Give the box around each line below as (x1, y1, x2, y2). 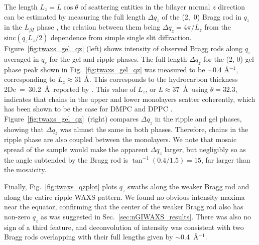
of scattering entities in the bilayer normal (80, 2, 210, 12)
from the (204, 22, 231, 32)
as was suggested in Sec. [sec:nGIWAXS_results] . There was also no (41, 211, 251, 221)
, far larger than (201, 154, 250, 165)
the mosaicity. (4, 164, 47, 175)
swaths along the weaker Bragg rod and (127, 181, 249, 191)
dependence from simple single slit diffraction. (51, 32, 192, 43)
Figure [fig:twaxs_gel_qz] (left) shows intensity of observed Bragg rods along (4, 43, 243, 54)
